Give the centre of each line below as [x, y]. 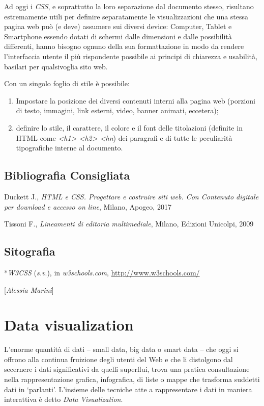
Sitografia [30, 251]
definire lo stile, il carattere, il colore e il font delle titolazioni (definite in [129, 127]
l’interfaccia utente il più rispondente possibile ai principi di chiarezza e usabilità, [131, 56]
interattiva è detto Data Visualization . [64, 399]
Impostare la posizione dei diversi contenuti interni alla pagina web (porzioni [136, 100]
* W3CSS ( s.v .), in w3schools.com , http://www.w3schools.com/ [102, 272]
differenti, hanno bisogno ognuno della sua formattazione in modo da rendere [124, 46]
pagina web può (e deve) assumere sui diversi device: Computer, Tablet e [118, 26]
